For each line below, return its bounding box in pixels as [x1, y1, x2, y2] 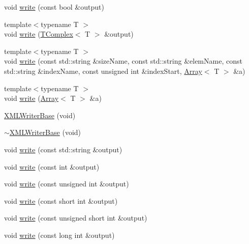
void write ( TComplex [4, 29, 73, 39]
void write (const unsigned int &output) [4, 178, 129, 189]
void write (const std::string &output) [4, 144, 122, 154]
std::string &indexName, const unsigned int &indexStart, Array [4, 65, 202, 76]
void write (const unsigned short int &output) [4, 212, 147, 223]
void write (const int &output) [4, 161, 100, 172]
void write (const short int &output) [4, 195, 118, 206]
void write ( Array [4, 93, 59, 103]
